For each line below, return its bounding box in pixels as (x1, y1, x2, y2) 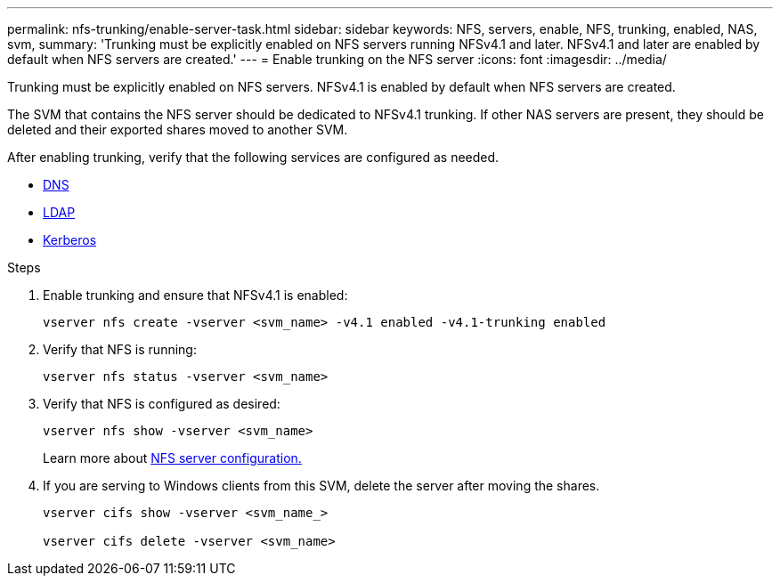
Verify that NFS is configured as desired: (43, 396, 280, 411)
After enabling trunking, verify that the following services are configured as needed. (7, 150, 500, 165)
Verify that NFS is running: (43, 342, 197, 357)
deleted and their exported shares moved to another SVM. (7, 122, 348, 137)
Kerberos (43, 232, 97, 247)
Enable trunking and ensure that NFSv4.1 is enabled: (43, 287, 348, 303)
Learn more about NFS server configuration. (43, 450, 302, 466)
